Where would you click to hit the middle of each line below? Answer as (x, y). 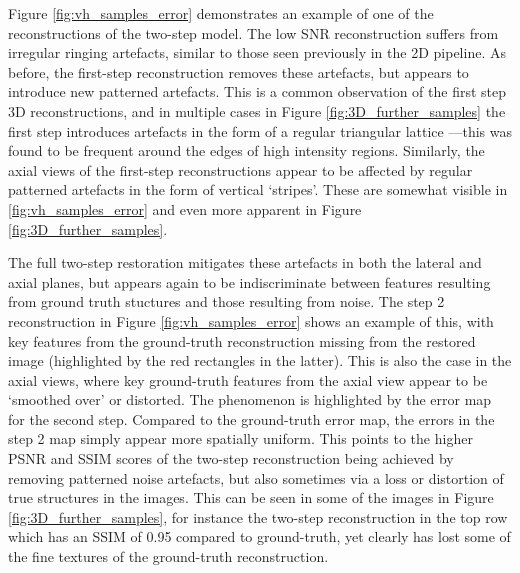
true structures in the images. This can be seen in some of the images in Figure (251, 497)
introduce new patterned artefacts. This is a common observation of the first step (257, 91)
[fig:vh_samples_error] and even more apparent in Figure (185, 208)
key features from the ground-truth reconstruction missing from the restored (242, 340)
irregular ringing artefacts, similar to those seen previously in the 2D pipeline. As (257, 52)
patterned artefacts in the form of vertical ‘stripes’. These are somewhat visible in (258, 189)
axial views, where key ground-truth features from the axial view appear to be (248, 379)
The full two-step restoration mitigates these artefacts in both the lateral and (245, 262)
